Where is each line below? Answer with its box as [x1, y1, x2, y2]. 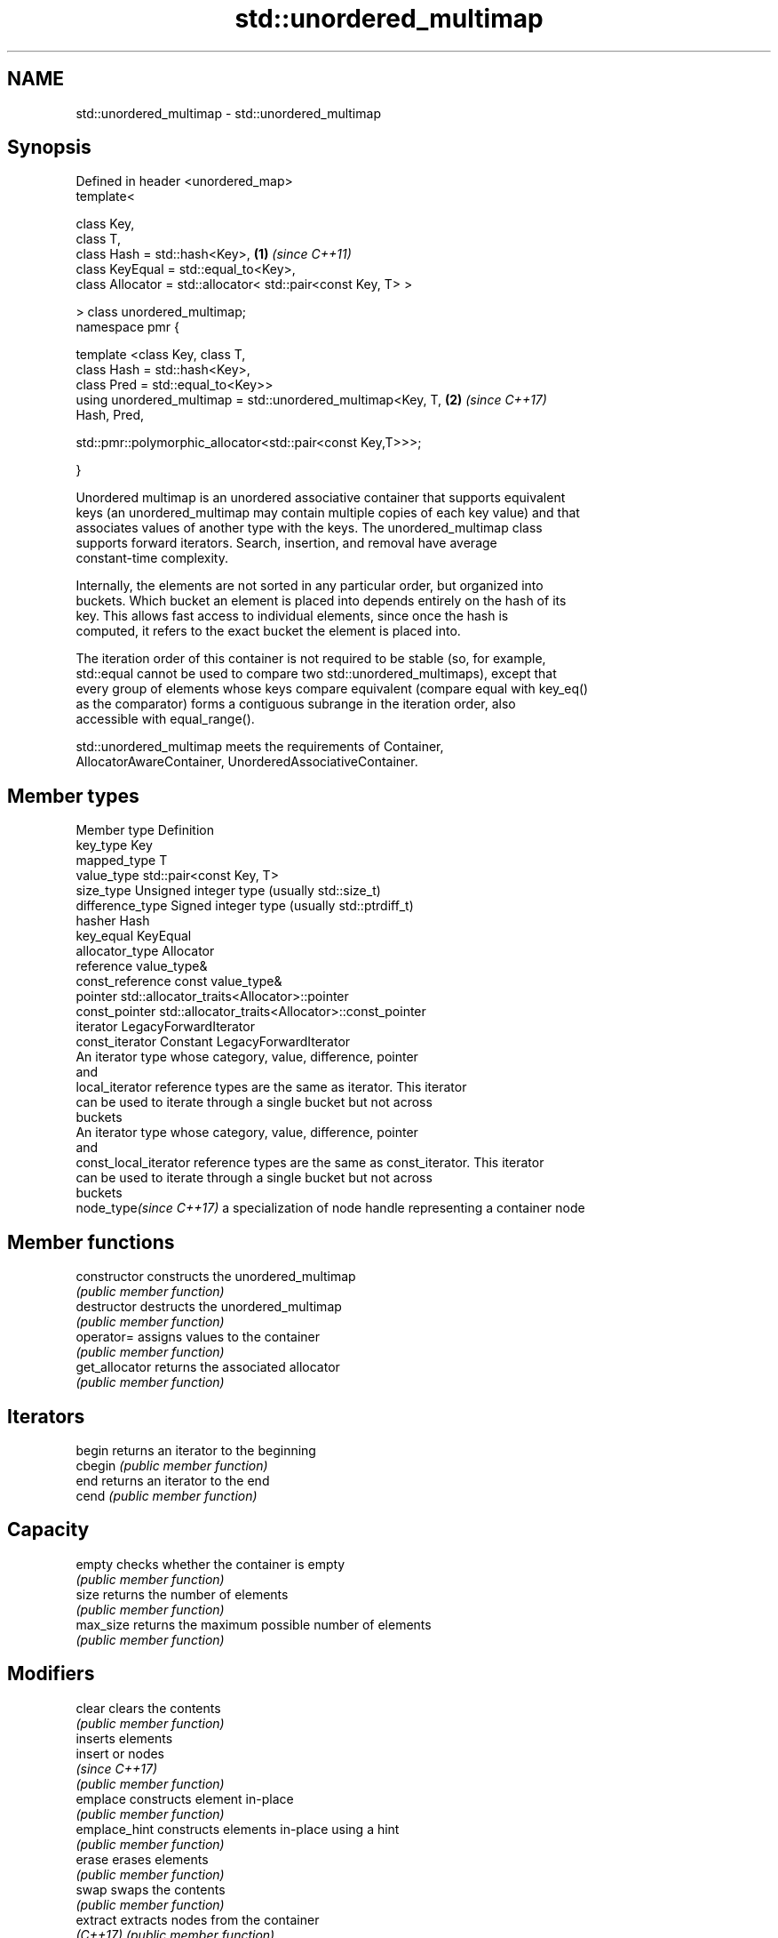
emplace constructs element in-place [75, 1790, 294, 1806]
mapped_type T [75, 853, 168, 869]
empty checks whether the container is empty [75, 1556, 345, 1572]
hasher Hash [75, 913, 150, 929]
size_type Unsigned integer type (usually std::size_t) [75, 883, 381, 899]
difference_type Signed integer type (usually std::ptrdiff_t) [75, 898, 414, 914]
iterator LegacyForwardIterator [75, 1019, 255, 1035]
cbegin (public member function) [75, 1457, 268, 1473]
